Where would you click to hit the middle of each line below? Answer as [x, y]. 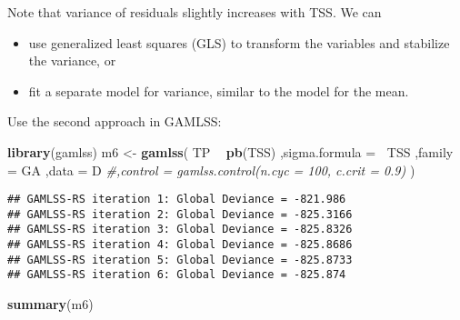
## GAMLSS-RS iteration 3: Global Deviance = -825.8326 [180, 230]
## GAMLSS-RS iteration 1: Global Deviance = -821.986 [177, 200]
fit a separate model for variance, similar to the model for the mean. [219, 90]
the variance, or [72, 60]
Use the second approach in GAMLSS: [115, 121]
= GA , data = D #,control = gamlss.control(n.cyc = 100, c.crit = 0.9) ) [211, 170]
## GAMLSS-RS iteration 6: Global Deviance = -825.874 [177, 275]
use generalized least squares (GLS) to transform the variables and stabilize [239, 42]
